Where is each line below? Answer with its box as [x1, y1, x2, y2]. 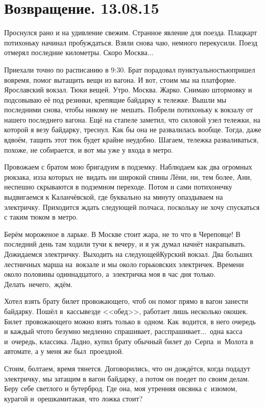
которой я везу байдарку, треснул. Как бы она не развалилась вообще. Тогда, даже [4, 124, 261, 135]
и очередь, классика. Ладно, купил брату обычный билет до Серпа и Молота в [4, 336, 254, 346]
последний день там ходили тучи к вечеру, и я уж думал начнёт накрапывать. [4, 238, 246, 249]
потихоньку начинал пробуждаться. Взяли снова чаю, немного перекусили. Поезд [4, 37, 258, 47]
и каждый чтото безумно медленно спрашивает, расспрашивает [4, 326, 201, 337]
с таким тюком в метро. [4, 211, 78, 222]
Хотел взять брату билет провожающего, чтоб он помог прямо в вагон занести [4, 296, 248, 306]
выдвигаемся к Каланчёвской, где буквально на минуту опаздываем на [4, 191, 223, 202]
